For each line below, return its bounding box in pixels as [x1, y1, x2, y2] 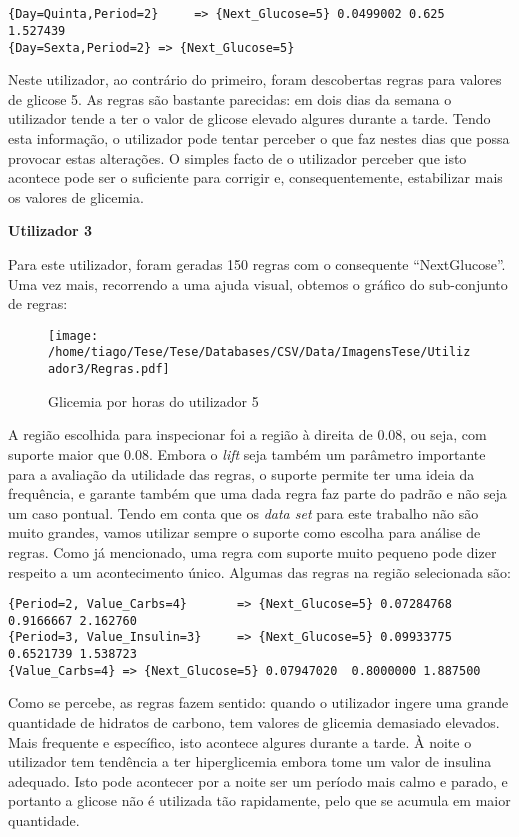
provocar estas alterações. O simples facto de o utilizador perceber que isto [8, 147, 467, 168]
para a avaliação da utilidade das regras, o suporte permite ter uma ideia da [8, 463, 475, 484]
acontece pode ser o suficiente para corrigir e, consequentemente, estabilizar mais [8, 167, 503, 188]
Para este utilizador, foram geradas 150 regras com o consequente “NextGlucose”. [8, 254, 506, 275]
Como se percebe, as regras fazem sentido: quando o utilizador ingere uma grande [8, 692, 509, 713]
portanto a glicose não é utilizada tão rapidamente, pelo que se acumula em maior [8, 790, 511, 811]
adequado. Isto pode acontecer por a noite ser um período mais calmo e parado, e [8, 770, 508, 791]
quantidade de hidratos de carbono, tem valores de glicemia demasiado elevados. [8, 712, 500, 732]
